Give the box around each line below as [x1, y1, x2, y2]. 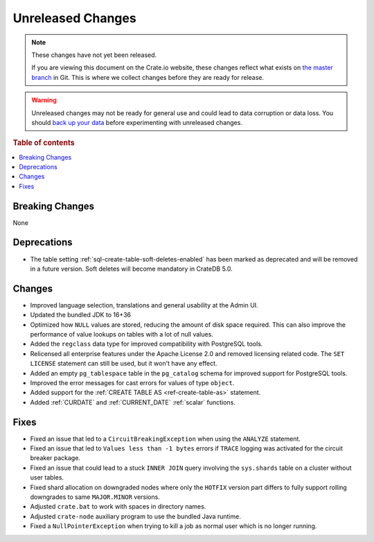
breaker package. [30, 454, 81, 462]
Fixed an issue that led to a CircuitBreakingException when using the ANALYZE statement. [30, 434, 301, 443]
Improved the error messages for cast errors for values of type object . [30, 378, 235, 387]
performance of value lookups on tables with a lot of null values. [30, 330, 214, 338]
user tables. [30, 473, 64, 482]
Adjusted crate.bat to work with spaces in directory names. [30, 502, 206, 511]
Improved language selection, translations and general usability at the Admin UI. [30, 300, 259, 309]
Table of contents [12, 138, 75, 148]
